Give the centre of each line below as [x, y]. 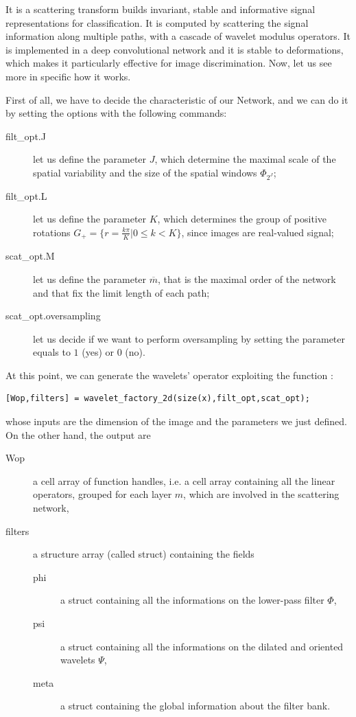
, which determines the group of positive [242, 219]
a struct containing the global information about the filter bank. [195, 706]
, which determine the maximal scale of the [245, 159]
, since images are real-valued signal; [258, 232]
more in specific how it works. [68, 76]
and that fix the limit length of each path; [121, 292]
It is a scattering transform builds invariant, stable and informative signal [161, 9]
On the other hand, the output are [78, 434]
